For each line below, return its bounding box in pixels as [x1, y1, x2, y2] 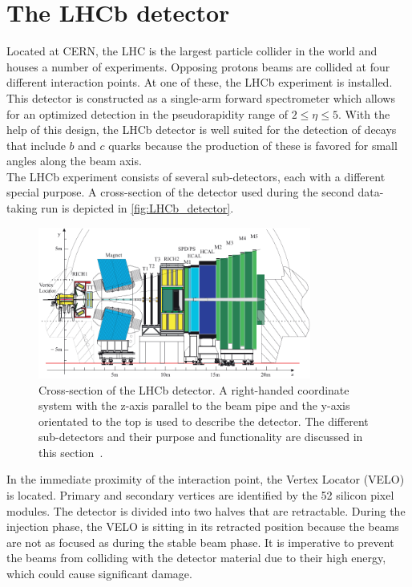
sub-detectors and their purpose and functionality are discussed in [38, 428, 363, 445]
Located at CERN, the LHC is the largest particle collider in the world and [6, 43, 378, 59]
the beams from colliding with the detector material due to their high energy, [6, 549, 386, 566]
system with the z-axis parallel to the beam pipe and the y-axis [38, 397, 350, 414]
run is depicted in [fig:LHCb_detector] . [41, 200, 234, 217]
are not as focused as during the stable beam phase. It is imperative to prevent [6, 533, 394, 550]
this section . [38, 443, 103, 460]
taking [6, 200, 38, 217]
